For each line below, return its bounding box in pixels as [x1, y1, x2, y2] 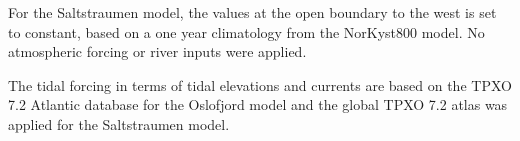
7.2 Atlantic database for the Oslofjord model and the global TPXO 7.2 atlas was [8, 94, 508, 115]
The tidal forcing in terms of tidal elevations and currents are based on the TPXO [8, 74, 512, 95]
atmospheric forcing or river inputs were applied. [8, 41, 307, 62]
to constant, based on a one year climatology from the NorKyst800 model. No [8, 21, 485, 42]
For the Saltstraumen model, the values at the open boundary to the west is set [8, 2, 497, 22]
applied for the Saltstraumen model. [8, 113, 230, 134]
